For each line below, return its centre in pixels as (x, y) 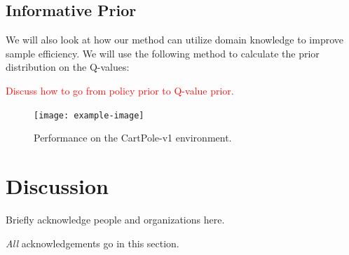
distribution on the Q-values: (68, 67)
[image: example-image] (89, 115)
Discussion (57, 186)
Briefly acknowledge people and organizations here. (115, 219)
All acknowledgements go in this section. (93, 243)
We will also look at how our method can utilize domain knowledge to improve (174, 40)
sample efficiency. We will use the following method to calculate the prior (163, 53)
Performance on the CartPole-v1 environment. (133, 138)
